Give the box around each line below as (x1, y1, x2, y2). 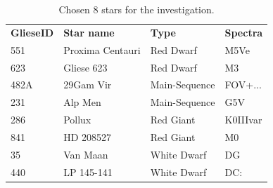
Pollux (63, 112, 91, 127)
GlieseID (11, 25, 54, 39)
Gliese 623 (63, 60, 108, 74)
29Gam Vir (63, 77, 112, 92)
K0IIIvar (224, 112, 262, 127)
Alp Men (63, 95, 101, 109)
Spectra (224, 25, 263, 39)
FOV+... (224, 77, 262, 92)
